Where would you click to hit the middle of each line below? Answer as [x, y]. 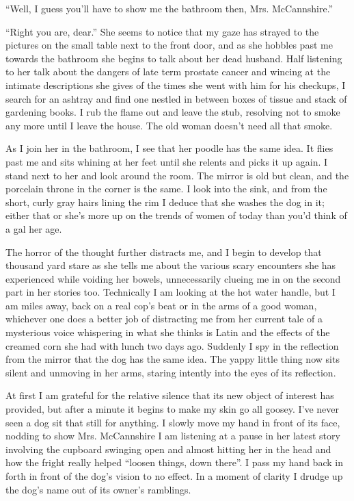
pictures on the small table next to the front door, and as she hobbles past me [169, 45]
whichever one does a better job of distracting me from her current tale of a [164, 319]
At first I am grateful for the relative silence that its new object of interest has [170, 395]
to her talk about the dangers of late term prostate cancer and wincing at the [168, 72]
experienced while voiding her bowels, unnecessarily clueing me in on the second [173, 278]
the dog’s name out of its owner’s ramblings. [98, 489]
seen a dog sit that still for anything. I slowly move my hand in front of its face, [173, 422]
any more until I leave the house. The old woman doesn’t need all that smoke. [169, 125]
